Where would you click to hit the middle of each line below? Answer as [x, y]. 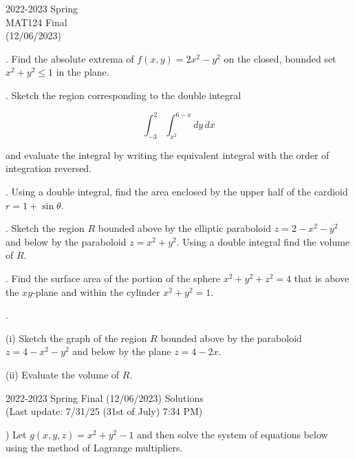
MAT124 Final [36, 22]
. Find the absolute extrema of [70, 58]
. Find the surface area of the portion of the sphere [113, 278]
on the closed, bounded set [280, 58]
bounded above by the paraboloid [231, 338]
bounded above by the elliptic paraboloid [185, 228]
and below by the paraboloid [66, 241]
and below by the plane [122, 351]
